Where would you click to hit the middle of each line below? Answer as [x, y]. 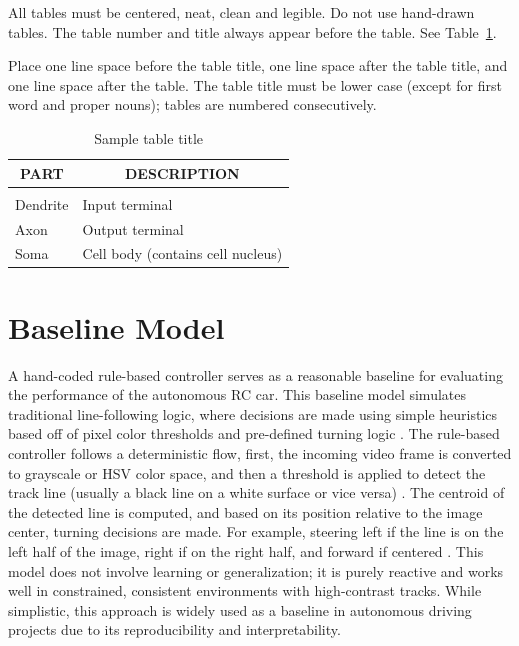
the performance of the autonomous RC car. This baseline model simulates [237, 394]
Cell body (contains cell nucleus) [182, 253]
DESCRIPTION [182, 172]
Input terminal [127, 203]
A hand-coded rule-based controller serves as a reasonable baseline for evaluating [255, 374]
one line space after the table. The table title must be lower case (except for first [255, 84]
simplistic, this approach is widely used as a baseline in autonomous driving [240, 609]
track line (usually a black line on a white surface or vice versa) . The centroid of [256, 492]
